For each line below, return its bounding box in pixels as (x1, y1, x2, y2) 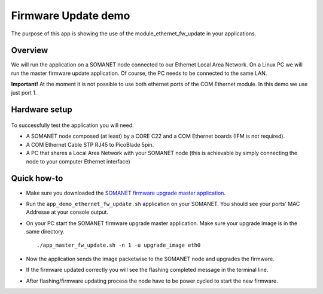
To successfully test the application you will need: (11, 122, 134, 129)
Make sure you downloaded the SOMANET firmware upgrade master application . (26, 189, 226, 196)
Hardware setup (11, 105, 72, 115)
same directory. (26, 228, 65, 235)
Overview (11, 46, 48, 56)
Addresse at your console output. (26, 208, 109, 216)
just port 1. (11, 89, 37, 96)
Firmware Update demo (11, 9, 130, 22)
